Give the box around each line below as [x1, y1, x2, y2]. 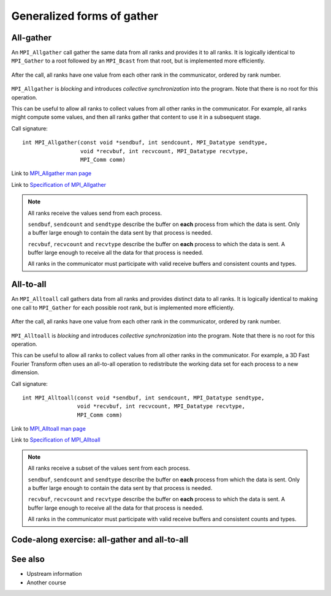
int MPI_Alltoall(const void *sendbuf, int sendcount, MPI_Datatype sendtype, [22, 394, 265, 401]
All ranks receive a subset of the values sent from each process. [28, 464, 191, 472]
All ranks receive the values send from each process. [28, 209, 162, 217]
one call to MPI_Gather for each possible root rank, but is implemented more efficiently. [11, 304, 235, 311]
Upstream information [26, 570, 82, 578]
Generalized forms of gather [11, 9, 159, 23]
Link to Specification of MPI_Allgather [11, 181, 107, 188]
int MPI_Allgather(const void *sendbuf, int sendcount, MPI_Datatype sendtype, [22, 139, 268, 146]
